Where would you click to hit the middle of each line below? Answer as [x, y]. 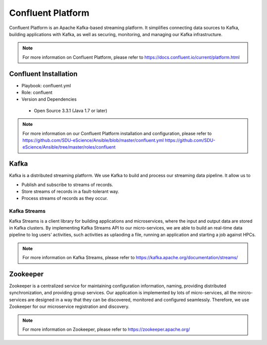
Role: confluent [37, 93]
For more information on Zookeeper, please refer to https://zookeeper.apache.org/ [106, 329]
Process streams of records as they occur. [65, 198]
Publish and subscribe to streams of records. [67, 185]
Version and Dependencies [49, 99]
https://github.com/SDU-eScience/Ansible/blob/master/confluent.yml [93, 140]
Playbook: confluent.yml [46, 85]
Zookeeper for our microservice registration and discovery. [69, 307]
